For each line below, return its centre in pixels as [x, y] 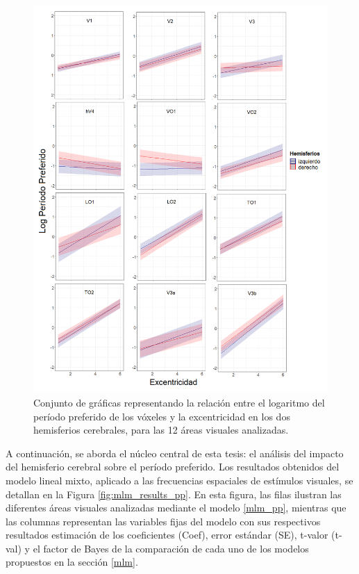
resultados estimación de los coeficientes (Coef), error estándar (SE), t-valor [167, 535]
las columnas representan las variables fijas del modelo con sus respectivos [163, 521]
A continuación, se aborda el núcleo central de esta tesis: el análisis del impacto [175, 453]
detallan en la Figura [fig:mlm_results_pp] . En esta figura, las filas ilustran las [174, 494]
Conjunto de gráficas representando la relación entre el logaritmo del [179, 402]
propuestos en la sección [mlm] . [72, 562]
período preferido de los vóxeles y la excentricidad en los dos [162, 416]
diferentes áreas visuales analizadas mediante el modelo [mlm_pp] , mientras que [176, 508]
